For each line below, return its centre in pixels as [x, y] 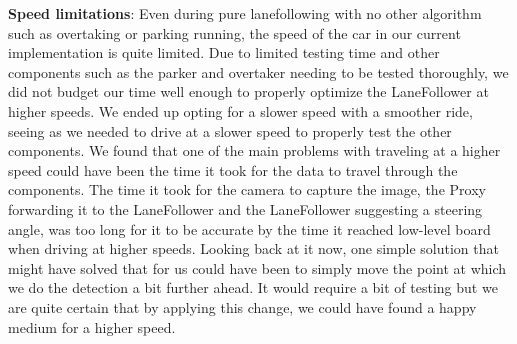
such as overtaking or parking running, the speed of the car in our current [234, 32]
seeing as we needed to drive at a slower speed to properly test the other [230, 130]
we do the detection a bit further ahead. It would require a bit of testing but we [253, 287]
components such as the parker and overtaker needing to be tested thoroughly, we [258, 71]
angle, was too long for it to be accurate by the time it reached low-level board [249, 228]
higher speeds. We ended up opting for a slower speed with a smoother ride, [240, 110]
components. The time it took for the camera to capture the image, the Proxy [247, 189]
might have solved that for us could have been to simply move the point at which [257, 267]
